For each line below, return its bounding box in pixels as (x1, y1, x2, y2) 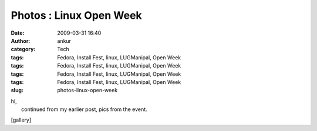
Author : (11, 37, 31, 44)
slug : (11, 87, 23, 94)
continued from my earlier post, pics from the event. (21, 106, 147, 113)
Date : (11, 29, 25, 36)
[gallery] (11, 116, 32, 123)
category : (11, 46, 36, 53)
